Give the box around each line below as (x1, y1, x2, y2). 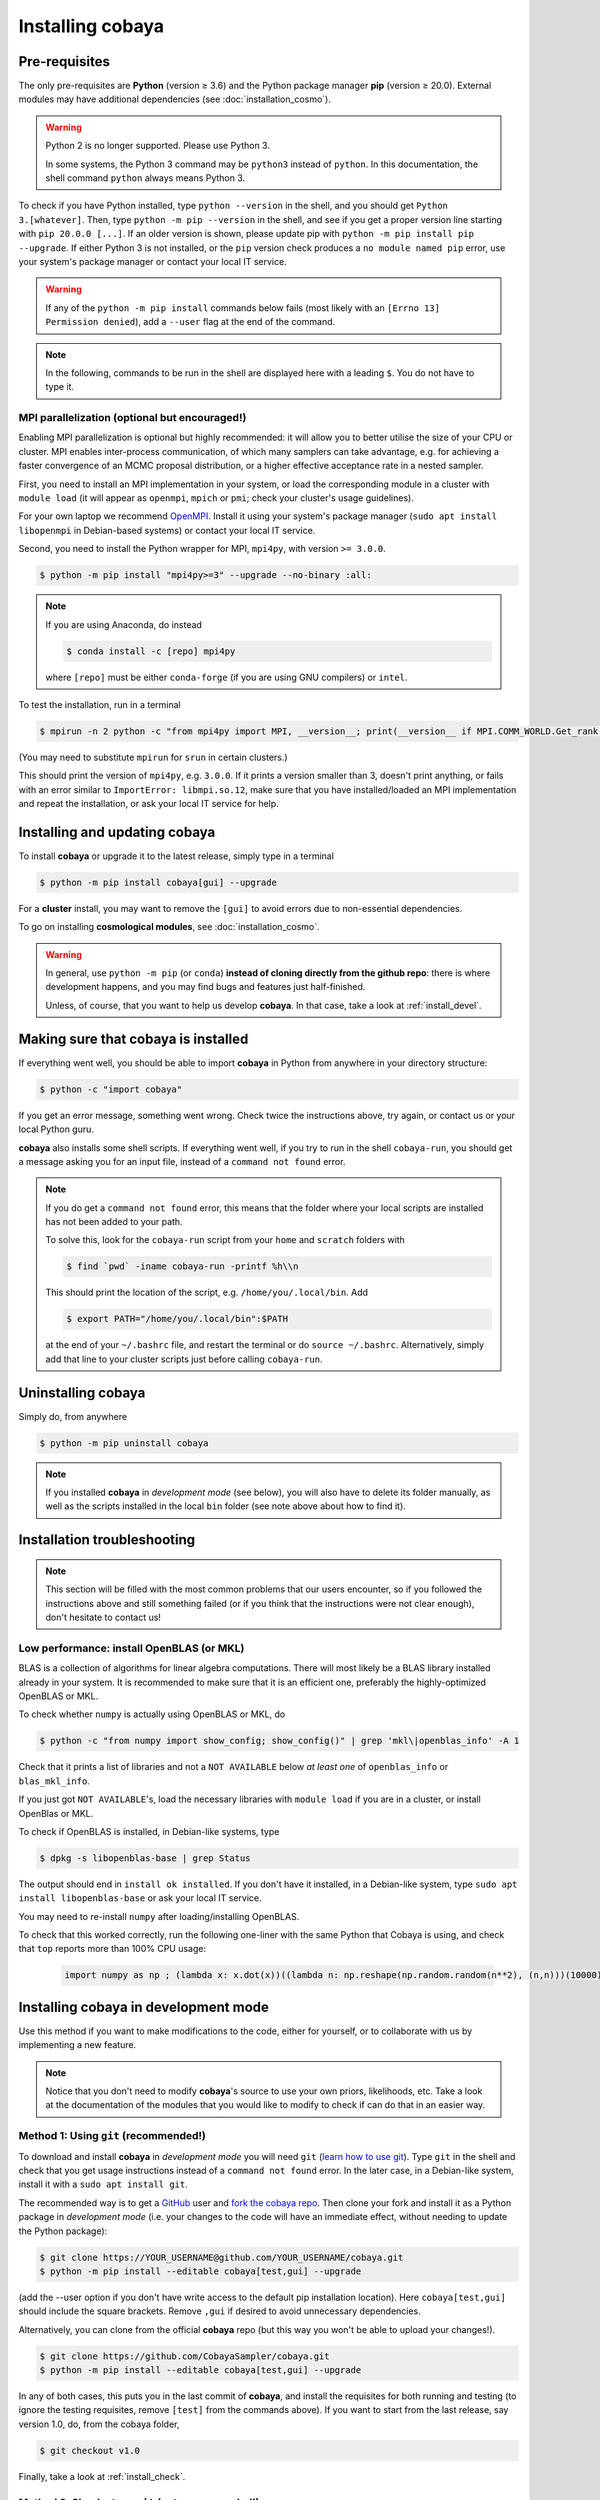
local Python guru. (18, 1123, 95, 1135)
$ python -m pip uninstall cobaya (39, 1437, 209, 1449)
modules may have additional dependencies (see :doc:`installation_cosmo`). (18, 93, 332, 105)
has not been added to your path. (45, 1216, 184, 1228)
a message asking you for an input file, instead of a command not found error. (18, 1155, 346, 1167)
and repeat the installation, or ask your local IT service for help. (18, 798, 279, 810)
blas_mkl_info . (18, 1775, 90, 1787)
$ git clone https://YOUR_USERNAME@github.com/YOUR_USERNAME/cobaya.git (39, 2251, 404, 2263)
